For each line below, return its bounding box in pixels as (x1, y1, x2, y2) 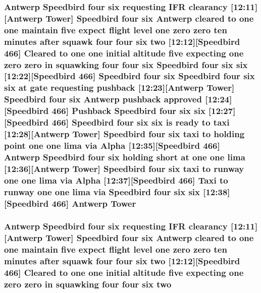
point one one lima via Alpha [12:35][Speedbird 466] (4, 139, 220, 151)
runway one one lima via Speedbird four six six (4, 185, 200, 198)
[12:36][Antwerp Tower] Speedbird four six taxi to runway (4, 162, 244, 174)
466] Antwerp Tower (51, 197, 136, 209)
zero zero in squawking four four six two (4, 278, 172, 290)
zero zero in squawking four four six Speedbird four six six (4, 58, 248, 71)
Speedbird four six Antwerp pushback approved (4, 93, 202, 105)
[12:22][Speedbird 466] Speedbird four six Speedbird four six (4, 70, 255, 82)
